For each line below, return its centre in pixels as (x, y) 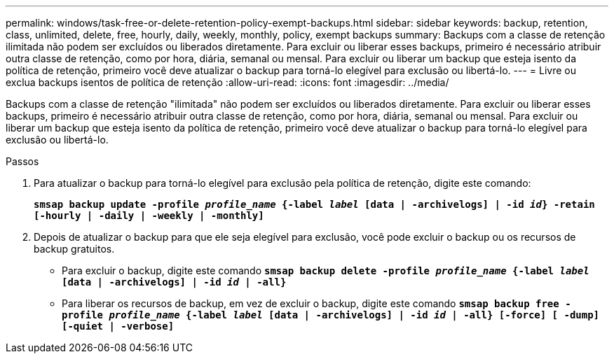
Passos (22, 161)
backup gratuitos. (74, 249)
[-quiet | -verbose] (118, 326)
